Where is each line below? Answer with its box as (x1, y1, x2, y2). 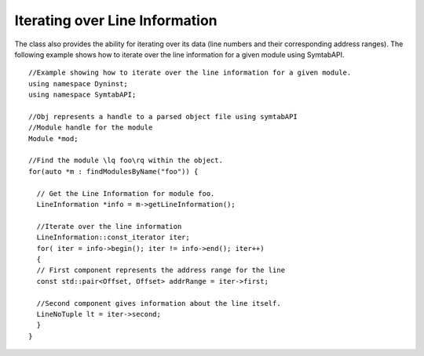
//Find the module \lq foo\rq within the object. (28, 156, 224, 165)
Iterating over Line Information (14, 12, 217, 29)
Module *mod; (28, 134, 79, 143)
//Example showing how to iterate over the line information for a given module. (28, 68, 352, 78)
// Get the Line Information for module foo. (36, 189, 215, 198)
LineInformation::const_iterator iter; (36, 233, 190, 242)
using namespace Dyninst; (28, 79, 129, 88)
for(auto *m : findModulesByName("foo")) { (28, 167, 199, 176)
